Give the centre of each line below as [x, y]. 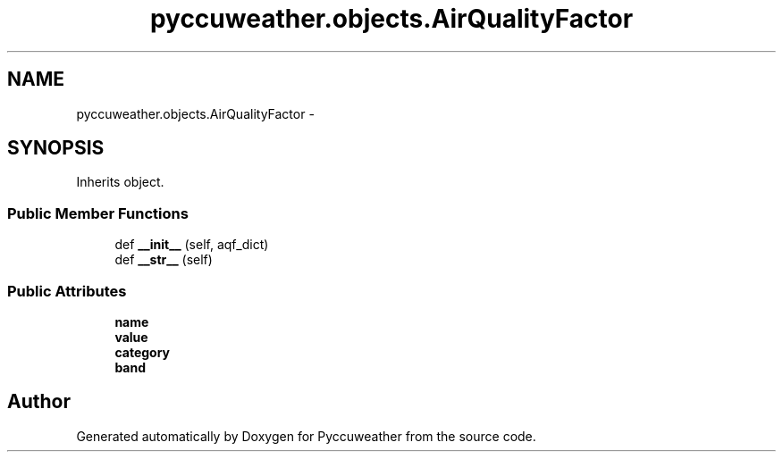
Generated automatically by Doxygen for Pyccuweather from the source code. [306, 436]
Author [39, 402]
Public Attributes [67, 291]
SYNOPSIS [56, 148]
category [143, 352]
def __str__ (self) [164, 260]
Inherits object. [120, 182]
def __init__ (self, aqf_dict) [192, 245]
